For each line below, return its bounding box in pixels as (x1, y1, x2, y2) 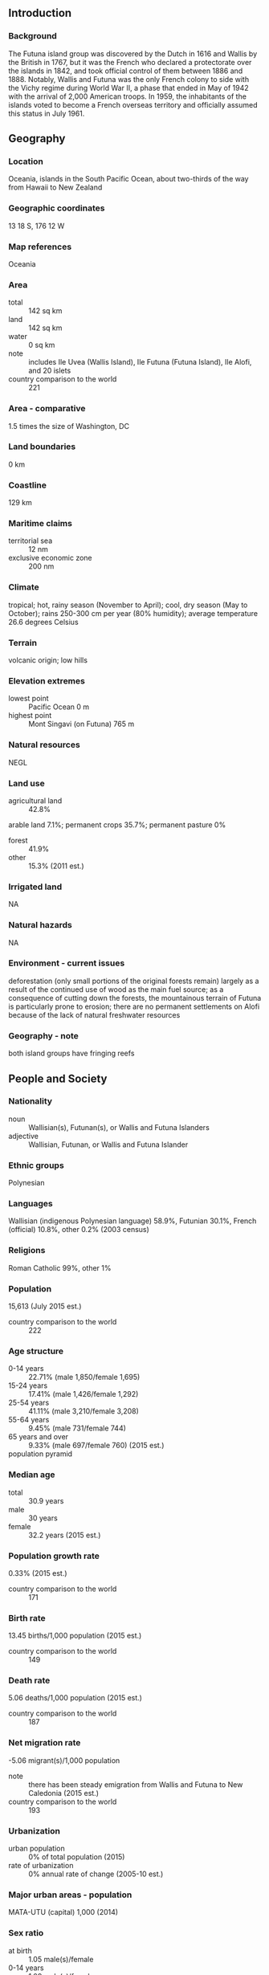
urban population (8, 1843, 66, 1854)
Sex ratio (8, 1928, 44, 1939)
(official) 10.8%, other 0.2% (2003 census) (8, 1225, 150, 1234)
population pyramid (8, 1449, 73, 1459)
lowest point (8, 694, 50, 704)
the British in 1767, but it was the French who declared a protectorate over (8, 57, 252, 67)
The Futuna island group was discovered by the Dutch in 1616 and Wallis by (8, 48, 258, 59)
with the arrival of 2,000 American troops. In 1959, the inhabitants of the (8, 92, 247, 101)
